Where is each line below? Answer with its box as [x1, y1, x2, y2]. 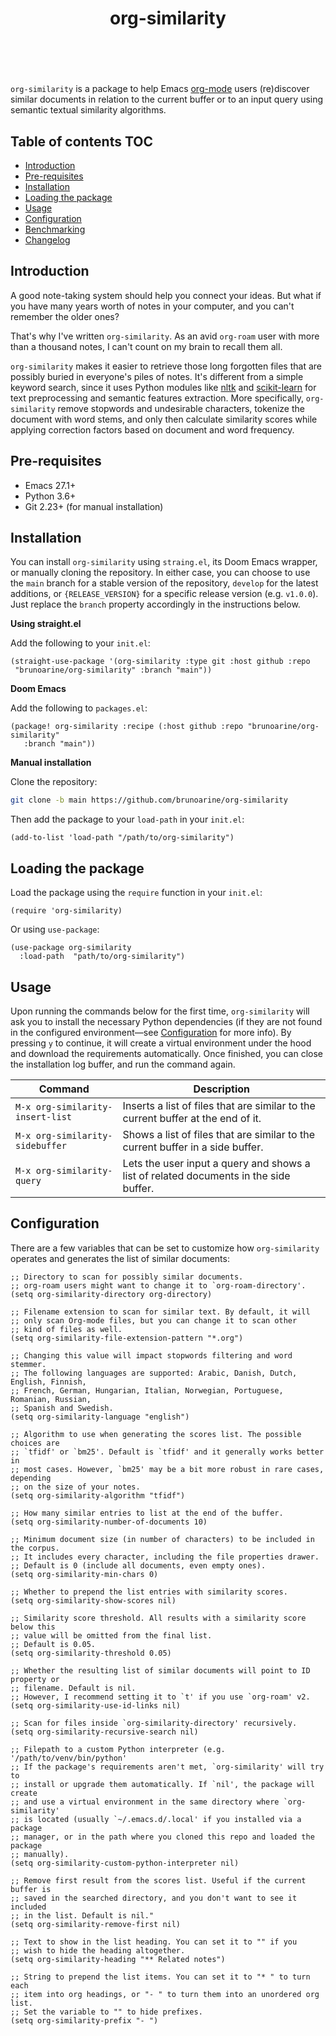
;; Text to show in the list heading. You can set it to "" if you [10, 1937, 298, 1947]
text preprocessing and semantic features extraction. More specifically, [10, 392, 304, 404]
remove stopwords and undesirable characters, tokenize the [57, 402, 305, 414]
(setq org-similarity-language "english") [10, 1412, 190, 1422]
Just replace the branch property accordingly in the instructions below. [10, 598, 301, 611]
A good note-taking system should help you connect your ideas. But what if [10, 289, 322, 301]
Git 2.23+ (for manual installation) [24, 500, 164, 512]
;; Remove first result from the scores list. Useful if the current [10, 1875, 307, 1886]
